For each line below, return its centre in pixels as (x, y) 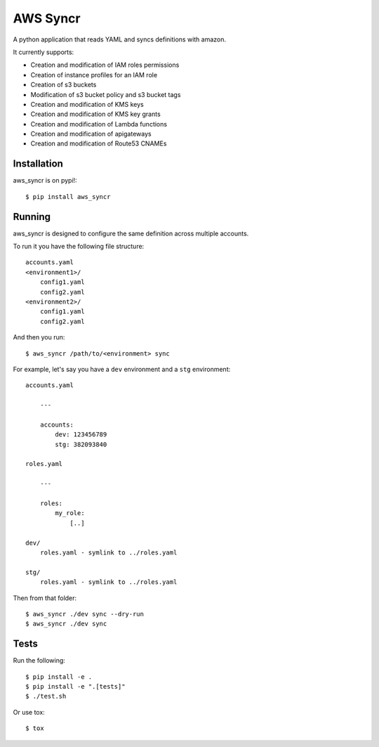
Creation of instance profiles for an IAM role (94, 74)
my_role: (70, 513)
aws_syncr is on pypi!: (45, 181)
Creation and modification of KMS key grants (95, 114)
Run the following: (39, 661)
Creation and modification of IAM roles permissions (105, 65)
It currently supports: (44, 52)
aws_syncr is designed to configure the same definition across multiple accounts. (131, 233)
